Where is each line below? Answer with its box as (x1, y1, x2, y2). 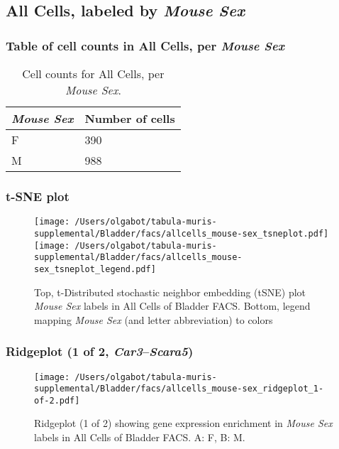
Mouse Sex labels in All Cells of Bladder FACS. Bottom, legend (34, 298, 311, 313)
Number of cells (84, 110, 175, 126)
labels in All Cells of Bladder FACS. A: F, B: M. (34, 430, 245, 445)
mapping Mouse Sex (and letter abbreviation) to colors (34, 312, 273, 327)
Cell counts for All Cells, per (22, 65, 165, 82)
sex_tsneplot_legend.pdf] (34, 264, 156, 274)
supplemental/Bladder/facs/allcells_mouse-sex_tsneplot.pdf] (34, 228, 329, 239)
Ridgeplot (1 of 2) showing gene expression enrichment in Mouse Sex (34, 416, 333, 431)
